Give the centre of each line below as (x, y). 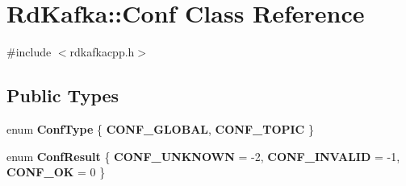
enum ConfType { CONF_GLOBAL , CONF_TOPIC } (160, 128)
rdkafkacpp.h (102, 52)
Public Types (63, 95)
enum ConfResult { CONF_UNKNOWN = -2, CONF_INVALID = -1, (203, 156)
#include (29, 52)
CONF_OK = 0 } (56, 172)
